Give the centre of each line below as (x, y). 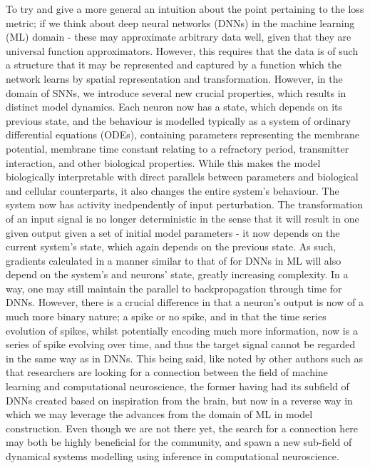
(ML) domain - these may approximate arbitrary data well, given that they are (179, 37)
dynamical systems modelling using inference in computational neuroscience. (173, 456)
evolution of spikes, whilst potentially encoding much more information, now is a (182, 330)
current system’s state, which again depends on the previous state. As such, (171, 246)
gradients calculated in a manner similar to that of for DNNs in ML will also (174, 260)
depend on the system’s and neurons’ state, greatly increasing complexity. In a (177, 274)
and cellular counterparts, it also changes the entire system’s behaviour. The (173, 190)
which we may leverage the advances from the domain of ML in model (159, 414)
